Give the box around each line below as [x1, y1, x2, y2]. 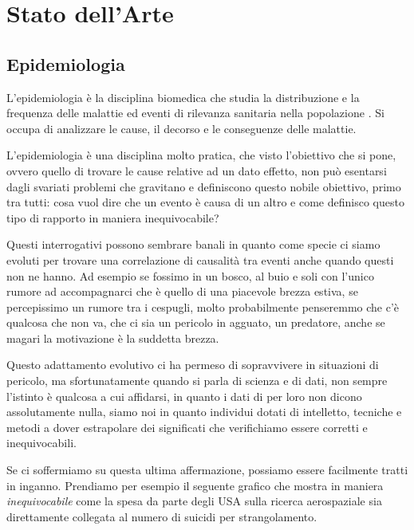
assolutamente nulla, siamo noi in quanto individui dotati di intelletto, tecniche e [6, 403, 402, 420]
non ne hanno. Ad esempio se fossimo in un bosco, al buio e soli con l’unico [6, 267, 374, 284]
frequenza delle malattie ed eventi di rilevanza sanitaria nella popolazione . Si [6, 104, 384, 121]
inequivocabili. [6, 434, 77, 451]
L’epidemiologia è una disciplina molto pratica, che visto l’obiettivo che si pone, [6, 147, 396, 163]
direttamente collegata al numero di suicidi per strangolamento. [6, 508, 317, 524]
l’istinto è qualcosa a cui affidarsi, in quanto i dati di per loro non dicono [6, 387, 362, 404]
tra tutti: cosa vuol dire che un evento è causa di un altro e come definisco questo [6, 194, 404, 210]
